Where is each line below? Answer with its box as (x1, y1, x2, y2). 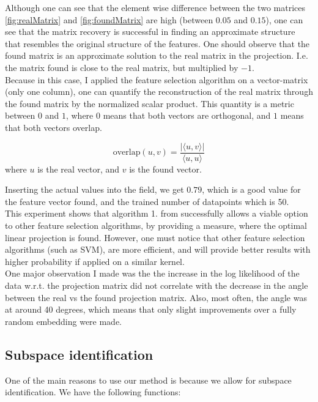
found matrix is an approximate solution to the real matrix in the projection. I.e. (5, 49, 308, 62)
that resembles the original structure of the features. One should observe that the (5, 37, 310, 50)
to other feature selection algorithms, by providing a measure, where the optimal (5, 218, 307, 231)
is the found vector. (129, 162, 202, 175)
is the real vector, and (37, 162, 120, 175)
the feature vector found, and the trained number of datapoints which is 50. (5, 195, 289, 207)
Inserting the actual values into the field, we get (5, 183, 184, 196)
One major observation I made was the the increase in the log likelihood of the (5, 267, 300, 280)
